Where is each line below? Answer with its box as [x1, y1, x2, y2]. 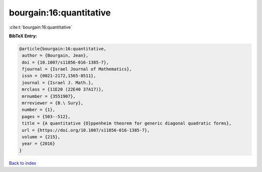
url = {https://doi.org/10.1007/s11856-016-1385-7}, [22, 127, 150, 133]
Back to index [9, 160, 36, 166]
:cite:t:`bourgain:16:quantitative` [9, 24, 72, 30]
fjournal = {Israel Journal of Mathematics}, [22, 66, 132, 72]
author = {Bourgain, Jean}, [22, 53, 89, 58]
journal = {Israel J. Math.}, [22, 80, 94, 85]
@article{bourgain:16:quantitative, [19, 46, 107, 51]
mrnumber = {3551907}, [22, 94, 76, 99]
